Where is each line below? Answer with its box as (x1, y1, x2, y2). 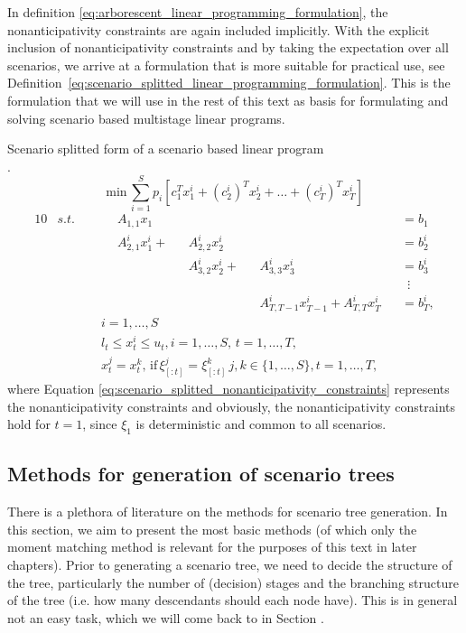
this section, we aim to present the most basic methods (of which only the (7, 519, 417, 538)
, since (82, 414, 117, 433)
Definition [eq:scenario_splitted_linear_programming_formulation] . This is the (7, 73, 451, 92)
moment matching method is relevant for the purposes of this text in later (7, 537, 417, 556)
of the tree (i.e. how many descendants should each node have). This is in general (7, 591, 458, 610)
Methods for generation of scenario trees (7, 460, 395, 488)
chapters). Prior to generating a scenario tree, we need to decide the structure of (7, 554, 452, 573)
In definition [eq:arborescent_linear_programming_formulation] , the (7, 3, 388, 21)
